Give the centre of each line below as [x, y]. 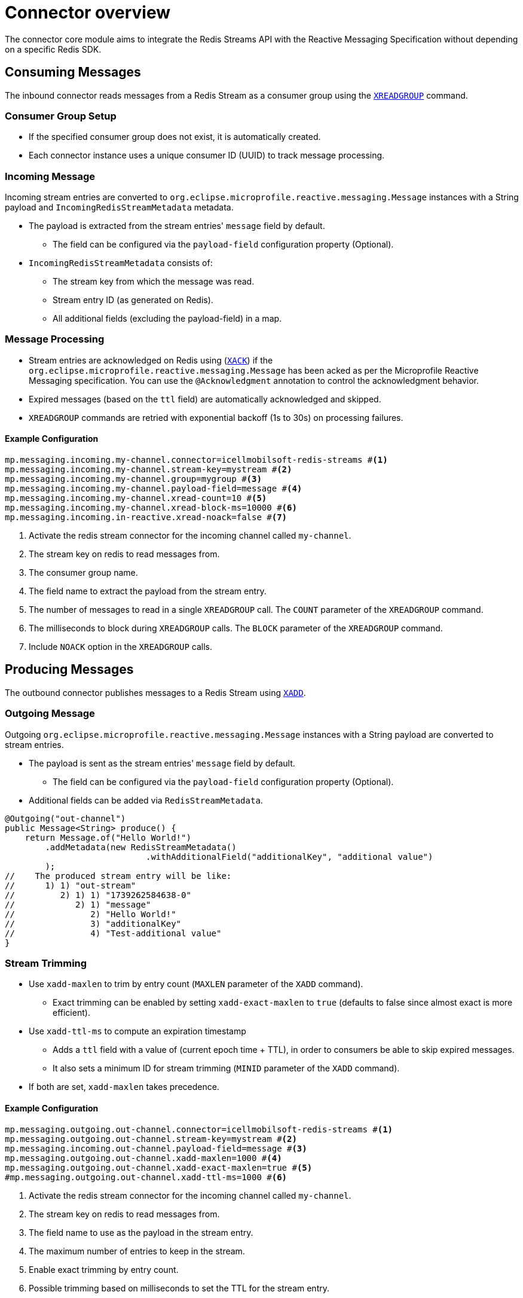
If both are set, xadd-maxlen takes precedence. [124, 1087]
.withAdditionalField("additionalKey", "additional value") [290, 856]
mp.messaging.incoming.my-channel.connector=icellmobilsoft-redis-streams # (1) [196, 460]
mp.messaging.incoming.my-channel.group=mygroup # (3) [133, 479]
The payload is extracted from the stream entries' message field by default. [177, 226]
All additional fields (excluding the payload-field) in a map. [167, 319]
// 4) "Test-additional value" [113, 933]
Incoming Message [50, 176]
